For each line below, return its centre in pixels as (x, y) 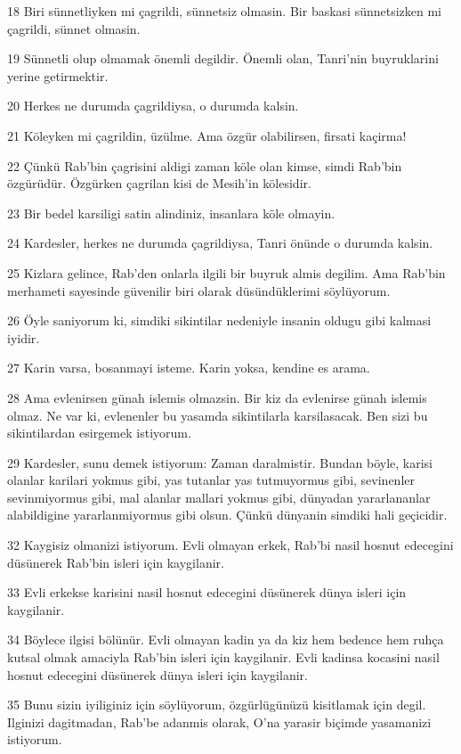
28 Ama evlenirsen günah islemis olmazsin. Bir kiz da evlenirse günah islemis (217, 397)
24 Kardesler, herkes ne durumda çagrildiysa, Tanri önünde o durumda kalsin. (220, 243)
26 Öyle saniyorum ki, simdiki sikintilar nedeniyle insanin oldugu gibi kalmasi (219, 320)
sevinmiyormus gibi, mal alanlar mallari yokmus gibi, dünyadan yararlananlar (219, 497)
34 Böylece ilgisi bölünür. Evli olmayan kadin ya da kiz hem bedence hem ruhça (226, 639)
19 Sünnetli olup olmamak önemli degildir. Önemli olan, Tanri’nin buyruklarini (223, 58)
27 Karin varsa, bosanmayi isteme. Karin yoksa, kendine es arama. (189, 368)
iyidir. (24, 337)
